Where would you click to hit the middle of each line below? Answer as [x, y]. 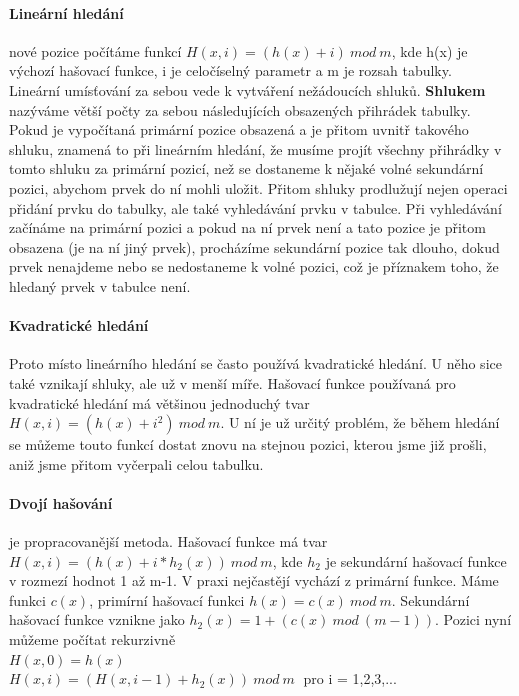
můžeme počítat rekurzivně [92, 639]
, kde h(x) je [429, 50]
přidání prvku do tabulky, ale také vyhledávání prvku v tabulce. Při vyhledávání [255, 207]
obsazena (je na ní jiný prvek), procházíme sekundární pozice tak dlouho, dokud [254, 246]
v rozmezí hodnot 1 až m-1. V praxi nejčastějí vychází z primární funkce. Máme [254, 580]
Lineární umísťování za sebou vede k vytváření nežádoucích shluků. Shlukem [247, 89]
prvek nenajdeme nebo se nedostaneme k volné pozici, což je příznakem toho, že [254, 266]
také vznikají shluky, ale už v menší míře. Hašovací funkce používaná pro [232, 382]
